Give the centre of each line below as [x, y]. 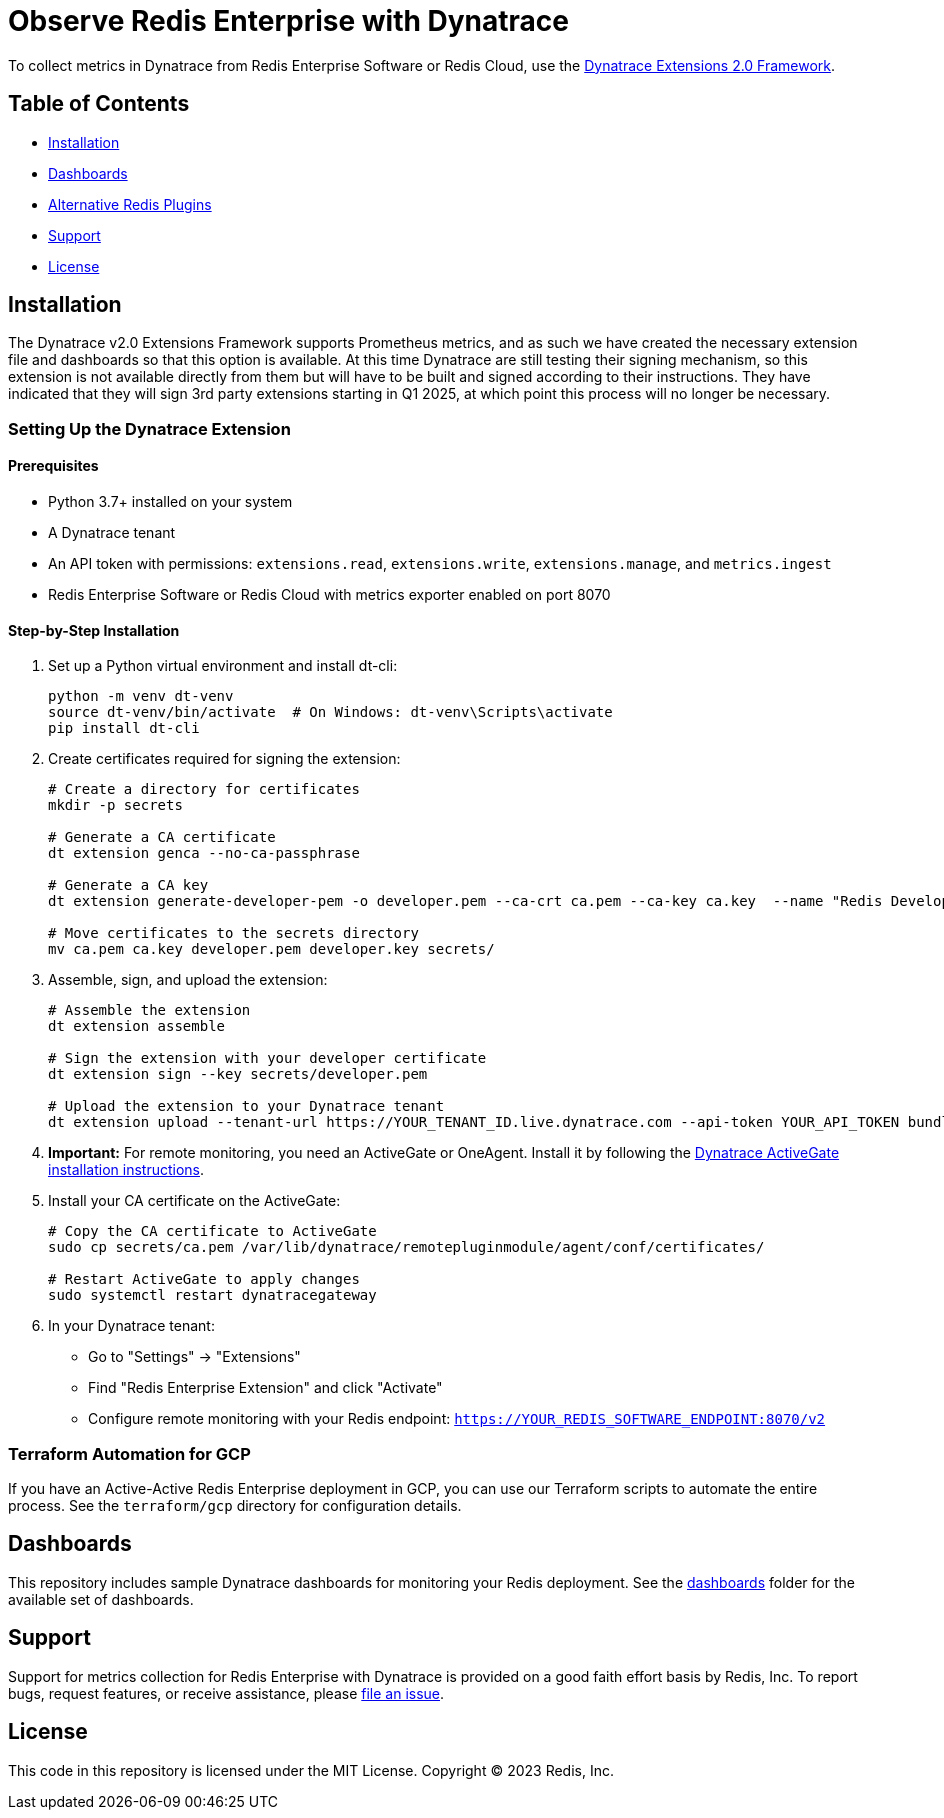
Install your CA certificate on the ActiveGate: [194, 1201]
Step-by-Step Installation [94, 630]
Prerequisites [53, 466]
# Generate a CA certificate [162, 837]
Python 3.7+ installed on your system [170, 502]
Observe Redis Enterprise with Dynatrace [288, 21]
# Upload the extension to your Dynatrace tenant [246, 1106]
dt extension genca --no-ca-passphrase [204, 853]
